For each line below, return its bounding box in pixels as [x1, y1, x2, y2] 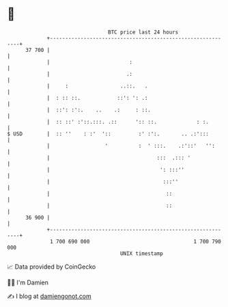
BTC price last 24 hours [108, 29, 179, 36]
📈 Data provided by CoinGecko [7, 263, 96, 271]
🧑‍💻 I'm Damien [7, 278, 49, 286]
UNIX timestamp [119, 250, 164, 257]
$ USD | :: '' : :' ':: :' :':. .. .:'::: [7, 130, 210, 137]
